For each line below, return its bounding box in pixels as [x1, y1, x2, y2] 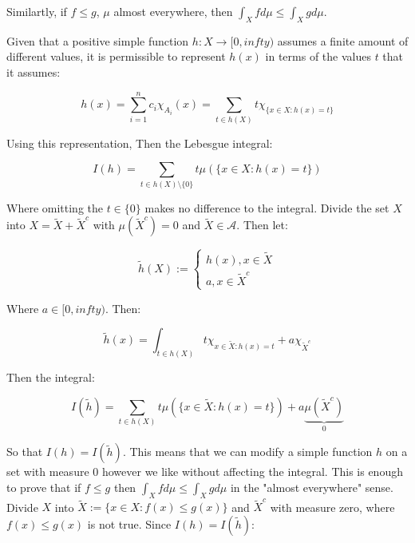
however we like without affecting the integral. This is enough [101, 463, 403, 480]
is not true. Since [87, 515, 172, 532]
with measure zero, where [270, 498, 395, 515]
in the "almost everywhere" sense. [230, 478, 393, 495]
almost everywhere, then [113, 3, 233, 19]
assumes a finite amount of [277, 32, 409, 49]
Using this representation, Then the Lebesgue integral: [6, 134, 273, 151]
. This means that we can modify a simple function [122, 443, 373, 460]
